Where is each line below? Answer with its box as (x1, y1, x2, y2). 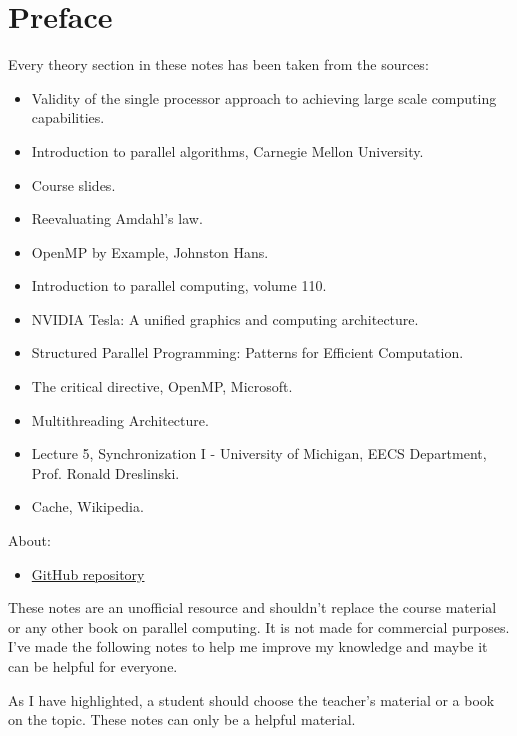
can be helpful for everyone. (8, 656, 178, 676)
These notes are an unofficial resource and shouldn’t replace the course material (8, 597, 497, 618)
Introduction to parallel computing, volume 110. (31, 275, 327, 296)
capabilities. (31, 107, 105, 128)
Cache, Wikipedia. (31, 496, 144, 517)
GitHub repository (31, 563, 145, 584)
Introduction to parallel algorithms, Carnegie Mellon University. (31, 140, 424, 161)
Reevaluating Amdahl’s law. (31, 208, 203, 229)
